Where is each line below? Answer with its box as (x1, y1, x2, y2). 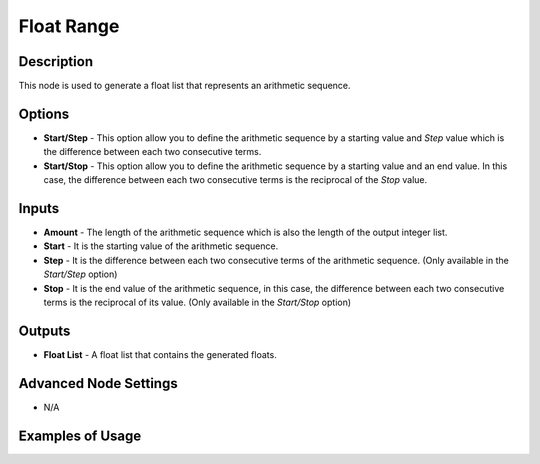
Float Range (18, 15, 120, 37)
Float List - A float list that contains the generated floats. (43, 348, 277, 360)
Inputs (18, 200, 60, 217)
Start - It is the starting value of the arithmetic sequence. (43, 240, 279, 252)
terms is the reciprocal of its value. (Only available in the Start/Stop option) (43, 296, 352, 308)
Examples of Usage (18, 427, 142, 444)
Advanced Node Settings (18, 375, 179, 392)
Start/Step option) (43, 268, 118, 280)
